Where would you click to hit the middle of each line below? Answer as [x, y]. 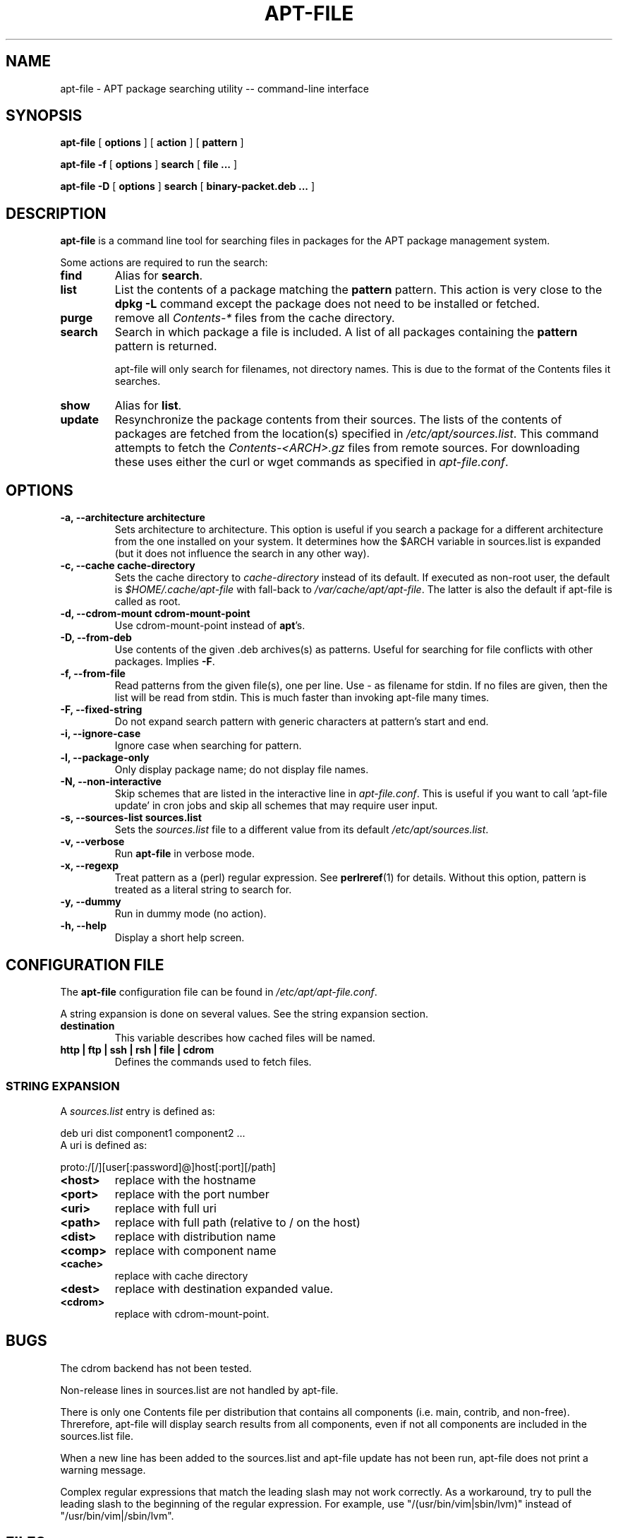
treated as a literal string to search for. [203, 890]
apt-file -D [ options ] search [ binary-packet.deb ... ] [188, 186]
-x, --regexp [89, 866]
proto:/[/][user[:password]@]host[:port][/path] [168, 1167]
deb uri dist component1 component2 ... [153, 1133]
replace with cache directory [181, 1275]
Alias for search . [159, 276]
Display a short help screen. [180, 938]
